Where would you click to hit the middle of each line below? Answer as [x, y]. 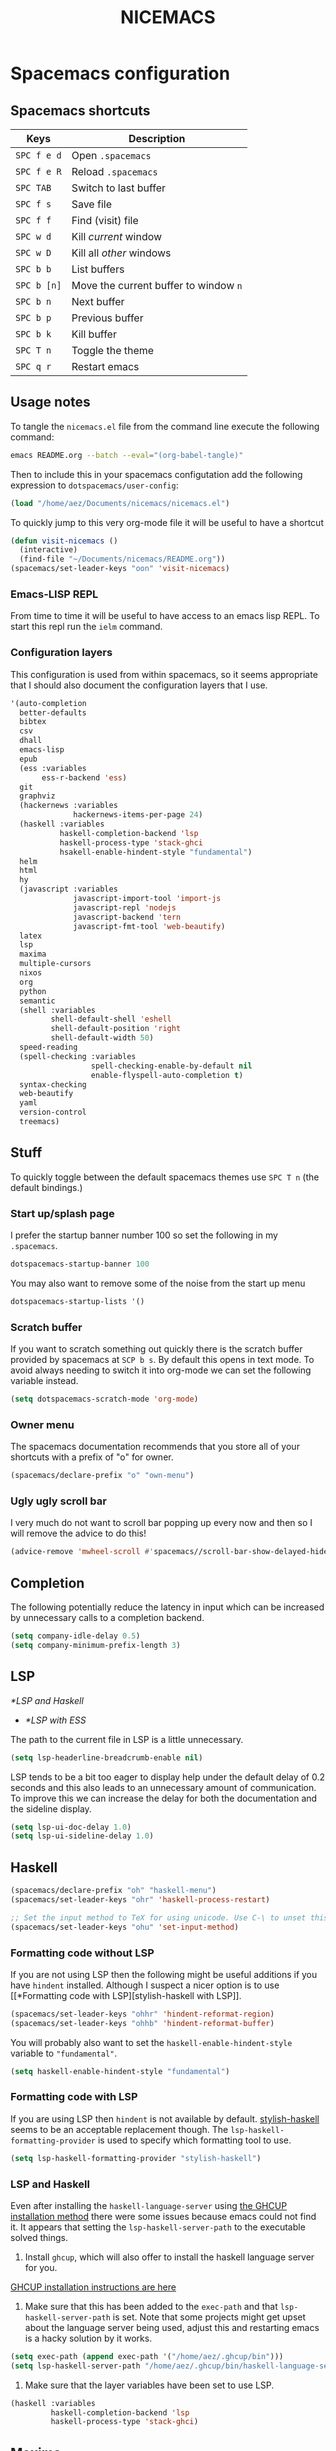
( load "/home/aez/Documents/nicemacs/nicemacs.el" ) [120, 503]
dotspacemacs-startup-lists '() [77, 1301]
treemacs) [39, 1122]
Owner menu [42, 1424]
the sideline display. [51, 1808]
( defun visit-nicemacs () [64, 541]
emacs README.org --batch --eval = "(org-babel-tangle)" [127, 455]
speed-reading [48, 1047]
